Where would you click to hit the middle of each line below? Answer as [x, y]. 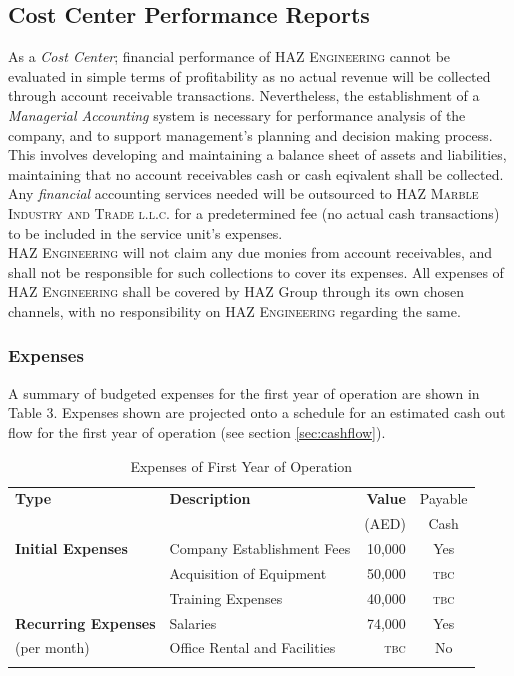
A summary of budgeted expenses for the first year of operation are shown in [244, 392]
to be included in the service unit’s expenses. [145, 232]
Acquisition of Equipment [248, 572]
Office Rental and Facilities [252, 647]
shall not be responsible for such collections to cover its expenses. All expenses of [256, 271]
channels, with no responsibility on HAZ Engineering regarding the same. [234, 310]
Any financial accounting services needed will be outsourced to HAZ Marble [243, 193]
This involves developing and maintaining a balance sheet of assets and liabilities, [257, 154]
